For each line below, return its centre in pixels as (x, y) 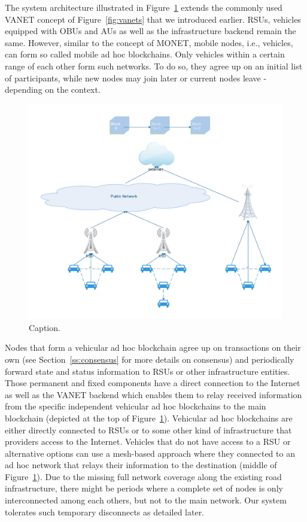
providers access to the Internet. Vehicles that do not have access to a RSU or (148, 441)
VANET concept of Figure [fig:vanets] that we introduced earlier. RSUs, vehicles (153, 19)
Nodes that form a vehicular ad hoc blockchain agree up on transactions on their (153, 348)
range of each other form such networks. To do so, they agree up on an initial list (154, 66)
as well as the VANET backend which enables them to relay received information (153, 394)
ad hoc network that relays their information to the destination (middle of (141, 465)
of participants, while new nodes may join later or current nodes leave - (136, 78)
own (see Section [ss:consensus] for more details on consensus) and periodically (150, 359)
